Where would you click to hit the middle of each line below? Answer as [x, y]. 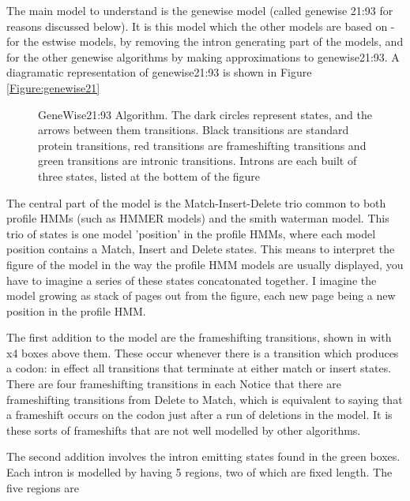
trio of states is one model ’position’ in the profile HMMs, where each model [191, 233]
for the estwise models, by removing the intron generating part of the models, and [205, 41]
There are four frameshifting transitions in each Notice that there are [174, 384]
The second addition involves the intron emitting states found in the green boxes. [203, 456]
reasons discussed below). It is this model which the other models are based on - [201, 26]
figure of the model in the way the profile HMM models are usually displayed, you [205, 264]
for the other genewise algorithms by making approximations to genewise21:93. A [203, 56]
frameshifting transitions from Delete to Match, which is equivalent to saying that [205, 399]
